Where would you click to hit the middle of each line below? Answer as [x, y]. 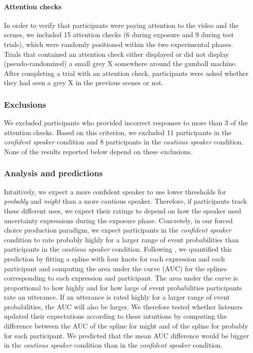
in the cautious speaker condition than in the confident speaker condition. [113, 345]
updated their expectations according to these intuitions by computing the [116, 316]
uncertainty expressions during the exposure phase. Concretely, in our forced [118, 220]
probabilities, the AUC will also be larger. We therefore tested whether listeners [123, 306]
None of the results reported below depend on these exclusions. [98, 151]
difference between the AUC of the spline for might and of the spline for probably [126, 326]
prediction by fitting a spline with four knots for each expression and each [115, 258]
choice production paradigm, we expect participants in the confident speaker [118, 230]
